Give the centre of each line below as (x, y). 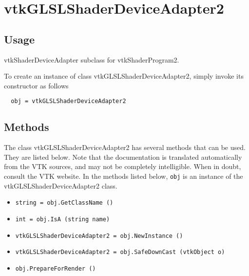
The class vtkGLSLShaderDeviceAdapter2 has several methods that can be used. (125, 147)
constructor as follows (36, 85)
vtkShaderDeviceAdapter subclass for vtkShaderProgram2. (92, 59)
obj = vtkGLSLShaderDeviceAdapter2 (68, 101)
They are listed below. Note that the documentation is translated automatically (123, 157)
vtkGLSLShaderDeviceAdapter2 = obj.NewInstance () (99, 236)
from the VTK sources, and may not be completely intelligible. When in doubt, (123, 166)
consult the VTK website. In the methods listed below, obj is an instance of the (124, 176)
